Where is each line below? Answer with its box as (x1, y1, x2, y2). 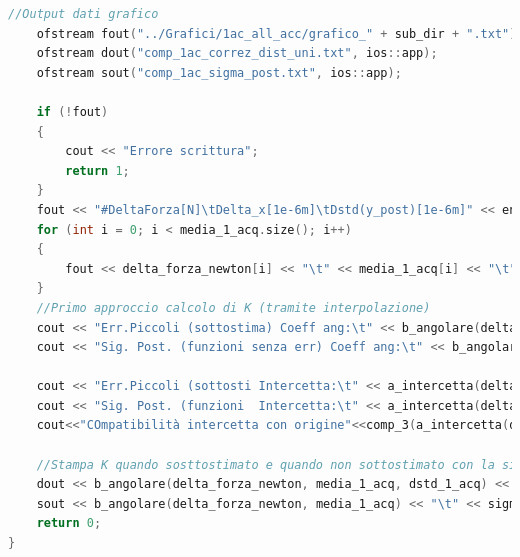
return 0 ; (36, 516, 102, 531)
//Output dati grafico (8, 7, 159, 21)
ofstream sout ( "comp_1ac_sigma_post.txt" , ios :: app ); (36, 65, 402, 80)
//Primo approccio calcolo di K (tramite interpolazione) (36, 300, 431, 315)
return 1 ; (65, 163, 130, 178)
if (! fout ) (36, 104, 109, 119)
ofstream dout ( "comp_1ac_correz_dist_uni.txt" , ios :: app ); (36, 46, 438, 61)
